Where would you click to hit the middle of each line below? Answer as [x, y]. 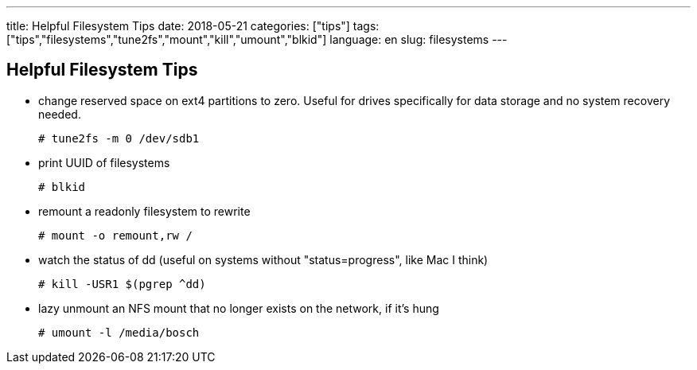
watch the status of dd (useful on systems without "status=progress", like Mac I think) [263, 259]
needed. [60, 114]
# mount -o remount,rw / [115, 235]
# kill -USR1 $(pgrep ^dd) [122, 284]
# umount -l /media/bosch [119, 332]
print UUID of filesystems [104, 162]
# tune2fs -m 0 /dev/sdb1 [119, 138]
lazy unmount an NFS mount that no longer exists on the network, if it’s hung [239, 308]
